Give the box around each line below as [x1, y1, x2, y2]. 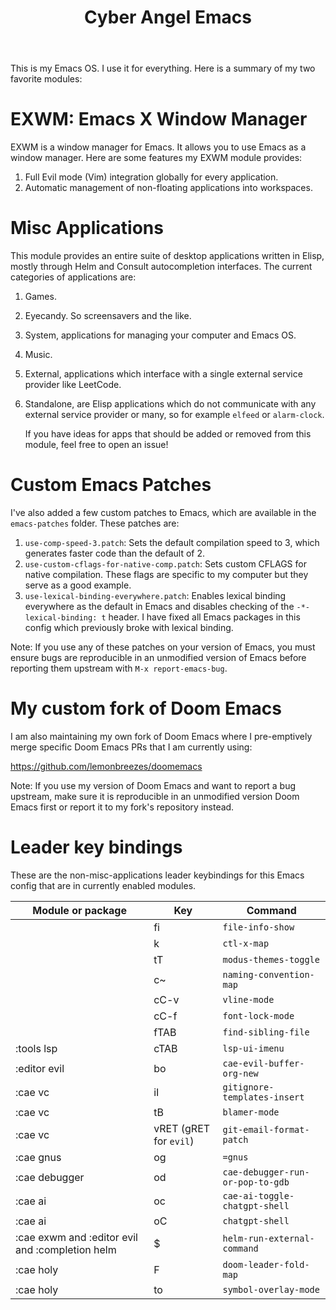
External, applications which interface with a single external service [24, 368, 303, 380]
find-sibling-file [222, 1026, 310, 1038]
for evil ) [153, 1134, 195, 1148]
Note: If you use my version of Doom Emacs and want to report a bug [10, 779, 297, 791]
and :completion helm [15, 1242, 117, 1256]
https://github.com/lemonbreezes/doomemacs [10, 760, 203, 772]
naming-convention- [222, 969, 315, 980]
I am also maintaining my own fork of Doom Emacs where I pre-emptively [10, 730, 313, 742]
